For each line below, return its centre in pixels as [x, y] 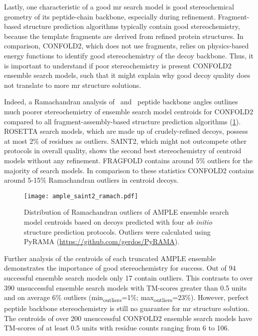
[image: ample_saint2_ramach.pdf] [81, 196]
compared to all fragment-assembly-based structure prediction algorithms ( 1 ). [123, 121]
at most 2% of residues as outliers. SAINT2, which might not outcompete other [125, 141]
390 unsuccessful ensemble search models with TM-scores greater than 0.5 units [126, 287]
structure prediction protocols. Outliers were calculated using [117, 231]
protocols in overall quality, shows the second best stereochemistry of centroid [123, 151]
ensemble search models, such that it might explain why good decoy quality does [127, 75]
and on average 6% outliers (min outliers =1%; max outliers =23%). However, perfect [127, 298]
